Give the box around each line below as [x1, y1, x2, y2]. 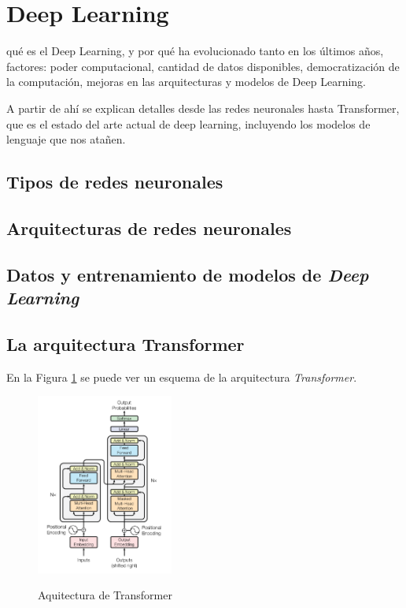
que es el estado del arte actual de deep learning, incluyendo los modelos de [6, 115, 371, 132]
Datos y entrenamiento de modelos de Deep [6, 262, 369, 286]
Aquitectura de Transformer [38, 587, 172, 603]
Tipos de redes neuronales [6, 170, 223, 194]
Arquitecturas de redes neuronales [6, 215, 292, 240]
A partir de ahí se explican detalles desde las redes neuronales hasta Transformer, [6, 99, 400, 116]
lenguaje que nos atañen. [6, 131, 126, 147]
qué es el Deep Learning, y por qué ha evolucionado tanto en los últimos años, [6, 43, 384, 59]
